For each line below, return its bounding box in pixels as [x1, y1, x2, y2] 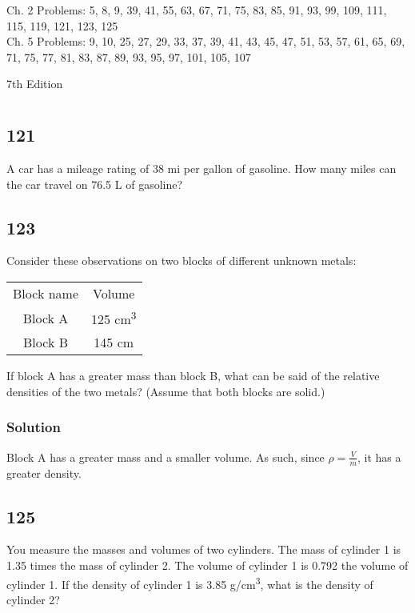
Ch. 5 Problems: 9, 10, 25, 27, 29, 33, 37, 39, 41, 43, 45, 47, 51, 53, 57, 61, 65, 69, [6, 33, 405, 50]
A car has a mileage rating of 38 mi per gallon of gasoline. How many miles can [6, 159, 397, 176]
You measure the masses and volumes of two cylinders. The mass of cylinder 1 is [6, 541, 401, 558]
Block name [13, 283, 78, 302]
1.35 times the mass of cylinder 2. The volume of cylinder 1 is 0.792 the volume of [6, 556, 409, 573]
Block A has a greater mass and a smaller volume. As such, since [6, 448, 325, 465]
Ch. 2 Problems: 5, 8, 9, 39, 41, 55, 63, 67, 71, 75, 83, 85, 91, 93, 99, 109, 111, [6, 2, 387, 18]
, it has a [357, 448, 401, 465]
